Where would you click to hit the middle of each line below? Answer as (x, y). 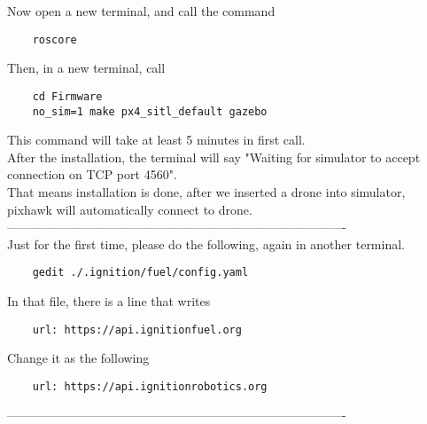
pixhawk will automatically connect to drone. (130, 209)
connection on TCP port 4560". (92, 174)
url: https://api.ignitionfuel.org (137, 330)
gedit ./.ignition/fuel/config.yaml (140, 273)
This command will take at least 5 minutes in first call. (156, 140)
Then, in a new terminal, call (86, 68)
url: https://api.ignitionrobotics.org (150, 386)
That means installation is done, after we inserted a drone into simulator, (206, 191)
